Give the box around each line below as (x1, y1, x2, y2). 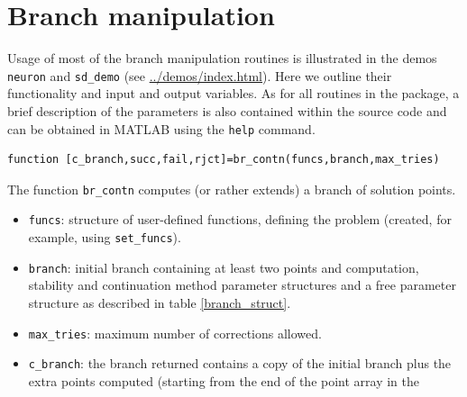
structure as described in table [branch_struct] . (28, 293, 291, 312)
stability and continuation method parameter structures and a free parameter (28, 275, 456, 294)
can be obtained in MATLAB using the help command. (7, 119, 316, 138)
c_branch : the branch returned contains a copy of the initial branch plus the (28, 354, 452, 373)
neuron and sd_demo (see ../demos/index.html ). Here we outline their (7, 66, 392, 85)
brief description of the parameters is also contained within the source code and (7, 101, 447, 120)
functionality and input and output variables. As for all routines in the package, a (7, 84, 460, 103)
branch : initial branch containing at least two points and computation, (28, 257, 419, 276)
